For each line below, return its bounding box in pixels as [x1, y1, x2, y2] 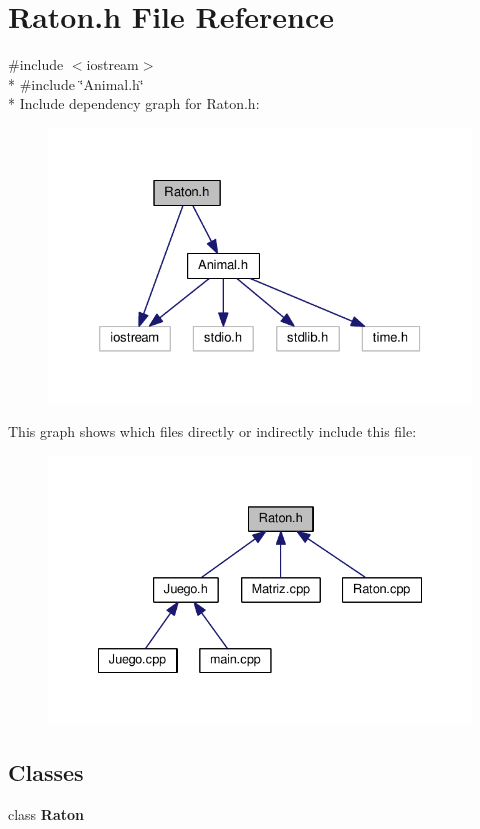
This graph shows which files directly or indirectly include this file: [8, 421, 417, 442]
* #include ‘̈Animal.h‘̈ [8, 73, 144, 94]
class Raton [8, 803, 84, 824]
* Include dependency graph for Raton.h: [8, 93, 260, 114]
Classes [8, 757, 84, 788]
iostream [86, 54, 139, 75]
